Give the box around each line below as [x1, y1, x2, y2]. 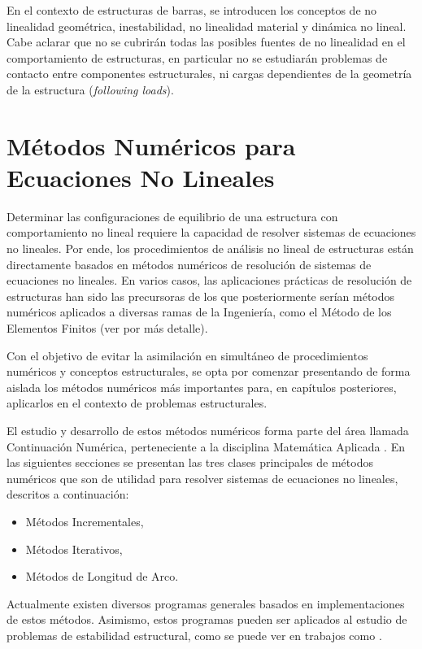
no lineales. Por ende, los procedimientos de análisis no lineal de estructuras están [7, 240, 414, 257]
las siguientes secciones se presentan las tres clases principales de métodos [7, 454, 373, 471]
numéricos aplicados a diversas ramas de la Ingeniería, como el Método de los [7, 303, 392, 320]
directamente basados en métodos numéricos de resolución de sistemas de [7, 255, 372, 272]
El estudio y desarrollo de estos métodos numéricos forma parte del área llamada [7, 422, 409, 438]
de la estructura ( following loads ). [7, 81, 174, 98]
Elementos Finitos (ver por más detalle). [7, 320, 208, 337]
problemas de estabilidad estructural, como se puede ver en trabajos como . [7, 626, 382, 643]
